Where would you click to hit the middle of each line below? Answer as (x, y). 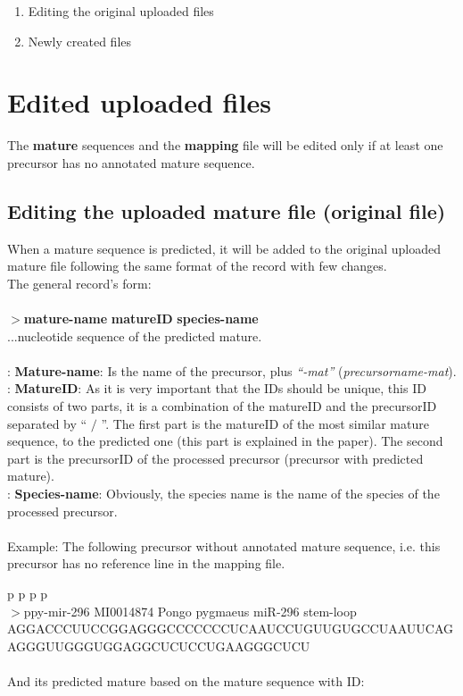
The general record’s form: (79, 283)
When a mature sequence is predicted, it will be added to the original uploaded (224, 248)
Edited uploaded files (139, 102)
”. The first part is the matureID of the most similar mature (265, 423)
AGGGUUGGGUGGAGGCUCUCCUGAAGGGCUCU (159, 646)
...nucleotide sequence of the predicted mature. (135, 335)
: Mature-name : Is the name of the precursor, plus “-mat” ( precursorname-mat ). (232, 370)
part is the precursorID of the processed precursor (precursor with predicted (215, 458)
